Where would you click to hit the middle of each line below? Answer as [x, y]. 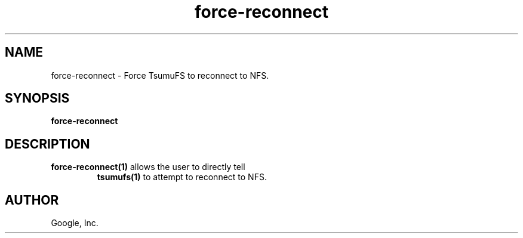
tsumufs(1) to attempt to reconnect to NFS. [182, 177]
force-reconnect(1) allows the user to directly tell [148, 167]
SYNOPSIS [37, 98]
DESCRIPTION [47, 144]
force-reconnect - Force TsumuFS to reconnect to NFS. [160, 75]
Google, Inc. [75, 223]
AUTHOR [32, 200]
